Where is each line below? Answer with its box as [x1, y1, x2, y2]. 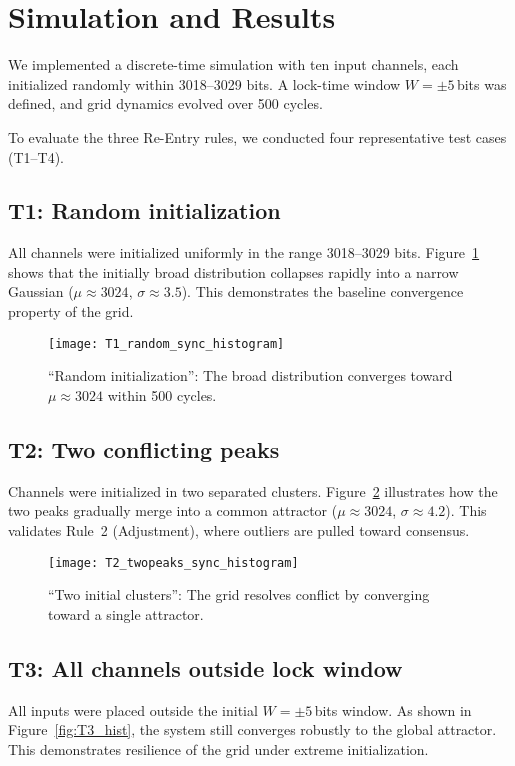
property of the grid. [8, 301, 134, 322]
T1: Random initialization [8, 195, 281, 226]
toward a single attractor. [48, 603, 204, 624]
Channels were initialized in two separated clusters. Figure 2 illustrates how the [8, 480, 498, 501]
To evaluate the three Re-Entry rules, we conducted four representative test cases [8, 126, 507, 147]
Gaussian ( [8, 281, 74, 302]
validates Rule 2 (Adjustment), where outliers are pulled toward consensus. [8, 519, 470, 540]
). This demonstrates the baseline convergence [181, 281, 464, 302]
